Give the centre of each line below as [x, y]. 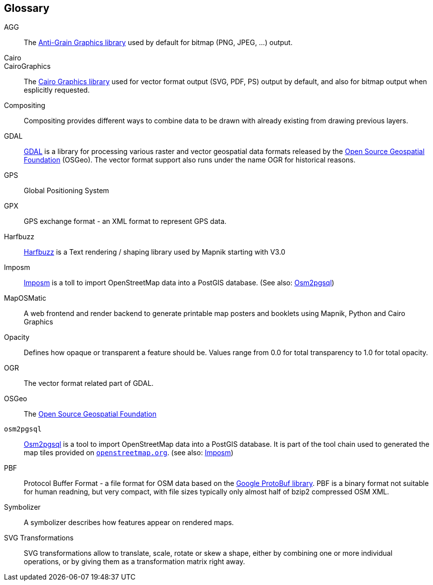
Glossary [27, 8]
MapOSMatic [25, 298]
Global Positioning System [67, 191]
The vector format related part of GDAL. [89, 383]
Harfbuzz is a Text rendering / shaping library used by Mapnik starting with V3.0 [155, 252]
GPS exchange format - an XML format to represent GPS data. [125, 221]
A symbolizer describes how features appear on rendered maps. [129, 523]
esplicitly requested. [57, 90]
